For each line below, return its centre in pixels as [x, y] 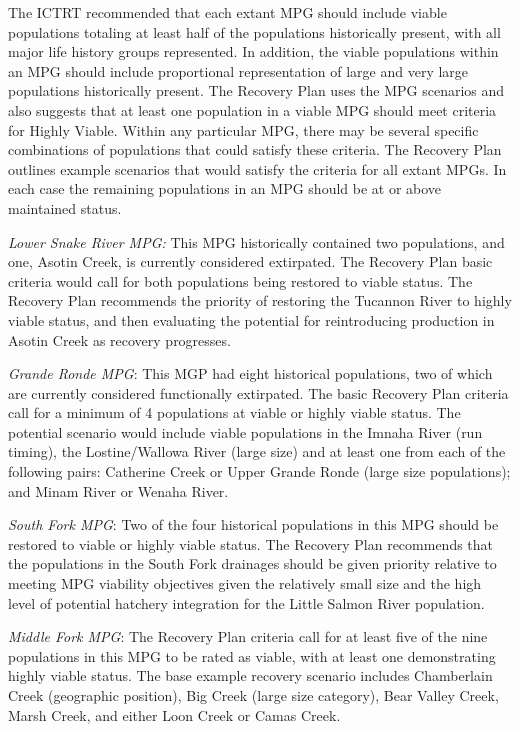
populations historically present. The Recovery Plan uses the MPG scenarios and [256, 90]
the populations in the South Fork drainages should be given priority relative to [252, 563]
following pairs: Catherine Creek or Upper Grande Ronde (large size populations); [259, 471]
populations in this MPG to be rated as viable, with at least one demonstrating [252, 655]
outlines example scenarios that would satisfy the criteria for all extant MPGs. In [257, 168]
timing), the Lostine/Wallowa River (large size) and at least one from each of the [257, 451]
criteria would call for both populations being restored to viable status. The [240, 280]
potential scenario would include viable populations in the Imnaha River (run [245, 431]
